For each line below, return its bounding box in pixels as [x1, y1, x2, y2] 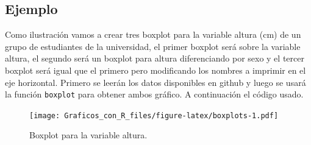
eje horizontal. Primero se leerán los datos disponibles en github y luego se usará [5, 76, 306, 88]
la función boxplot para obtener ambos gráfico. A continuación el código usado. [5, 88, 304, 101]
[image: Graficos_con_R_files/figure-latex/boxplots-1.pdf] [29, 111, 279, 120]
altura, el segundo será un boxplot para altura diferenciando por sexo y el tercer [5, 52, 304, 65]
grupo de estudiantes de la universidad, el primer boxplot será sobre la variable [5, 40, 301, 52]
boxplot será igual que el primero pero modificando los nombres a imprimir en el [5, 63, 306, 76]
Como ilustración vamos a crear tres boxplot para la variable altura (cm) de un [5, 28, 301, 41]
